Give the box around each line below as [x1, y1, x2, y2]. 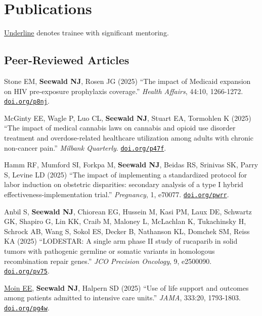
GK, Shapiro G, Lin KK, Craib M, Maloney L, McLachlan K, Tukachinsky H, [4, 216, 246, 227]
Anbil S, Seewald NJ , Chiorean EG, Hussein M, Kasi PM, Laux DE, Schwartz [4, 206, 252, 216]
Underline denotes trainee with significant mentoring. [4, 27, 169, 38]
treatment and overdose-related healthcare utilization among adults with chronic [4, 132, 254, 143]
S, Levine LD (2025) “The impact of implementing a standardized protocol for [4, 169, 247, 179]
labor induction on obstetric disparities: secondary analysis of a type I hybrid [4, 179, 243, 190]
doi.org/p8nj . [4, 96, 50, 106]
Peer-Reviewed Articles [4, 52, 129, 68]
